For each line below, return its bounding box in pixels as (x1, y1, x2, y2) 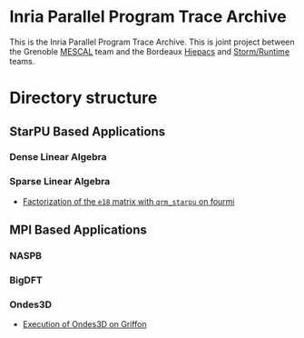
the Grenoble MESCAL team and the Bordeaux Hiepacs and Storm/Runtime (9, 45, 290, 56)
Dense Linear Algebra (9, 151, 107, 164)
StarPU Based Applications (9, 124, 166, 139)
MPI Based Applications (9, 223, 147, 238)
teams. (9, 55, 35, 66)
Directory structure (9, 88, 158, 108)
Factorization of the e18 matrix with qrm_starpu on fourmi (22, 195, 235, 206)
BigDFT (9, 273, 43, 286)
